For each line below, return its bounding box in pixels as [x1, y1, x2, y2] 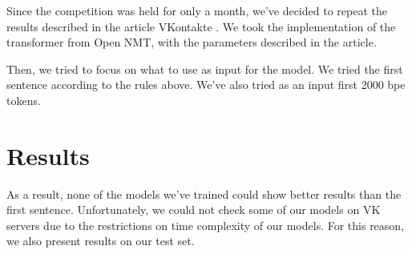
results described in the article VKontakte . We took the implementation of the [6, 18, 396, 34]
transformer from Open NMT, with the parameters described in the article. [6, 34, 377, 50]
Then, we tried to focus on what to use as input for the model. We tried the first [6, 60, 403, 77]
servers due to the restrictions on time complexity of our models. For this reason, [6, 216, 405, 233]
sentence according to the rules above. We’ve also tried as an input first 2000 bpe [6, 76, 406, 93]
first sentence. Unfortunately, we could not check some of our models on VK [6, 201, 381, 218]
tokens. [6, 91, 41, 108]
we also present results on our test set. [6, 232, 195, 249]
